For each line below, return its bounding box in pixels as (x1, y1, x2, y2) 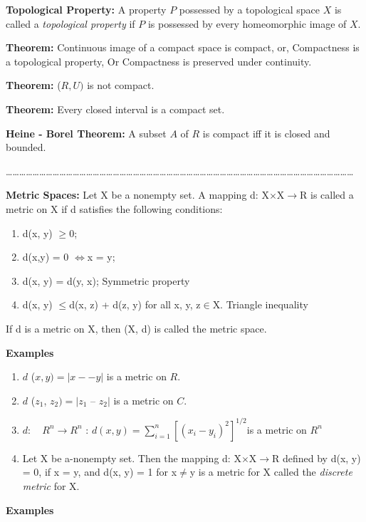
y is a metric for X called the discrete (189, 464, 352, 479)
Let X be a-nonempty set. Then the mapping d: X (22, 450, 241, 465)
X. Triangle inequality (212, 297, 308, 312)
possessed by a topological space (179, 2, 320, 16)
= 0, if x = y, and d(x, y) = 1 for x (22, 464, 177, 479)
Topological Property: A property (6, 2, 167, 16)
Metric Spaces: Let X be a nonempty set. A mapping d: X (6, 187, 269, 202)
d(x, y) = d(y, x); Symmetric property (22, 273, 190, 288)
